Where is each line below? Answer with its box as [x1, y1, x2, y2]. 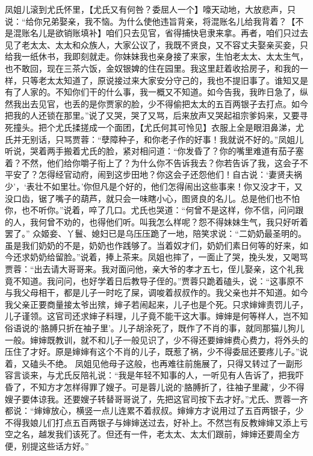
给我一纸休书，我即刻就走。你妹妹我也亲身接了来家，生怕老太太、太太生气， [5, 50, 308, 63]
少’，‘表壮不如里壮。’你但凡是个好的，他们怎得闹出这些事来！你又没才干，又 [5, 180, 303, 192]
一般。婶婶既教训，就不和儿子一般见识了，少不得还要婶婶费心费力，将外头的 [5, 333, 308, 346]
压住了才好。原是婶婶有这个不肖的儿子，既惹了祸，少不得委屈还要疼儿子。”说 [5, 345, 308, 358]
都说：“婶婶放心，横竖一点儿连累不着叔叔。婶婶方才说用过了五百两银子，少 [5, 404, 304, 417]
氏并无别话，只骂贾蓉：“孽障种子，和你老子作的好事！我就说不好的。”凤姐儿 [5, 133, 304, 145]
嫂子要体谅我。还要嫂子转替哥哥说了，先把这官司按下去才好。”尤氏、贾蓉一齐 [5, 392, 308, 405]
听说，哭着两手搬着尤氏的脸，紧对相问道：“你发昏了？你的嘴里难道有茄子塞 [5, 145, 304, 157]
